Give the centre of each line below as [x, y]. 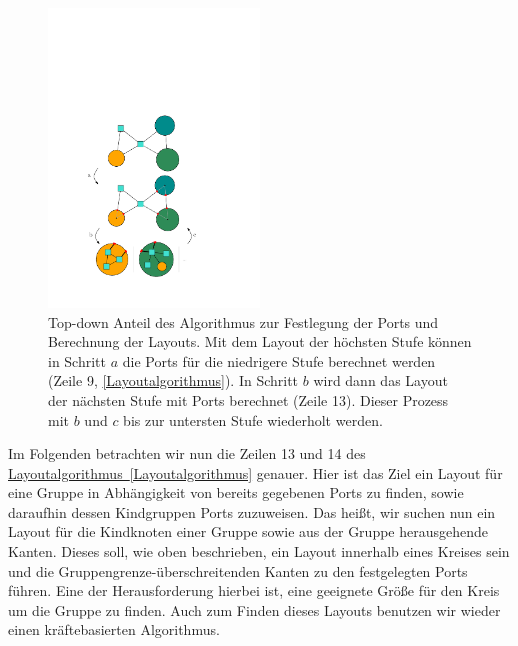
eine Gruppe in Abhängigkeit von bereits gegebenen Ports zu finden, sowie [236, 492]
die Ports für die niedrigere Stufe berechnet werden [279, 360]
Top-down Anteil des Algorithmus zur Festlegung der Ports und [243, 321]
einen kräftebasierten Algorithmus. [114, 629]
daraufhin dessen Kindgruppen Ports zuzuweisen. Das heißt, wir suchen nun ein [252, 511]
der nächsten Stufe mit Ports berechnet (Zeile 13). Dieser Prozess [248, 399]
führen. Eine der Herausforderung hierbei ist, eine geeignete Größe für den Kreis [254, 590]
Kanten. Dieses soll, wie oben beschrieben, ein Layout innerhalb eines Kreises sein [259, 551]
